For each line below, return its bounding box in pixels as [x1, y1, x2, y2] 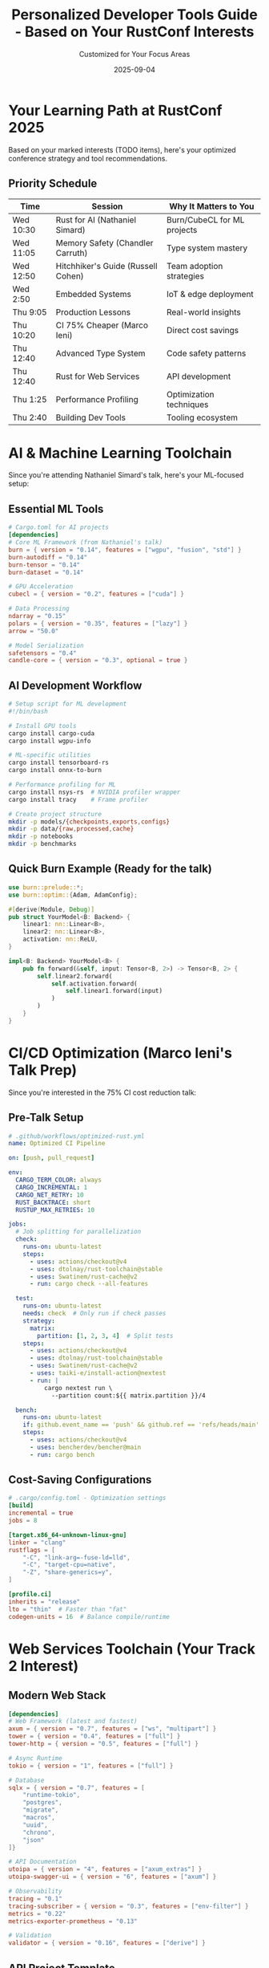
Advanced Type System [55, 348, 146, 359]
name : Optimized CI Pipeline [8, 1140, 106, 1148]
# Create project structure [8, 810, 102, 818]
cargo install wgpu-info [8, 737, 91, 745]
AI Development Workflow [8, 678, 143, 692]
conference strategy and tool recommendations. [8, 153, 168, 163]
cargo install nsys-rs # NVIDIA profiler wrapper [8, 788, 181, 796]
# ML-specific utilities [8, 751, 91, 759]
